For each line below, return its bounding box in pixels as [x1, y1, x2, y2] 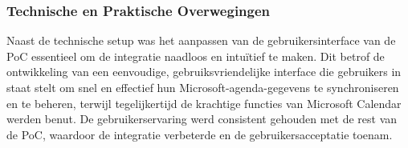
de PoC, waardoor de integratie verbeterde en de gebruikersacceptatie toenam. [6, 126, 393, 142]
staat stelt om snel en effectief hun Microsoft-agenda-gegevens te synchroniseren [6, 79, 399, 95]
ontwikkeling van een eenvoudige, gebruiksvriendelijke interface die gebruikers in [6, 63, 402, 80]
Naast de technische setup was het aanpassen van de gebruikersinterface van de [6, 32, 396, 49]
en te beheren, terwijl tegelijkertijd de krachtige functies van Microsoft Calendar [6, 94, 402, 111]
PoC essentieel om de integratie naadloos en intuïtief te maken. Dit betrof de [6, 47, 385, 64]
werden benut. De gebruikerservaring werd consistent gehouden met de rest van [6, 110, 398, 127]
